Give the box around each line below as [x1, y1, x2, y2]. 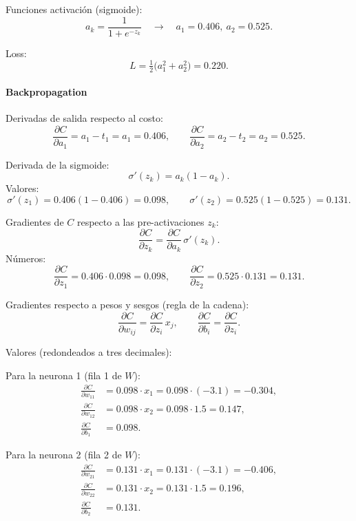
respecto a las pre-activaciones [76, 214, 205, 228]
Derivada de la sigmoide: [6, 157, 109, 171]
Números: [6, 251, 46, 265]
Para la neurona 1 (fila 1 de [6, 368, 122, 382]
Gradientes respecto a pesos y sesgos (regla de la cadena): [6, 297, 249, 311]
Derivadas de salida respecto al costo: [6, 111, 163, 125]
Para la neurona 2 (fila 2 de [6, 447, 122, 461]
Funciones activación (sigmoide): [6, 2, 143, 16]
